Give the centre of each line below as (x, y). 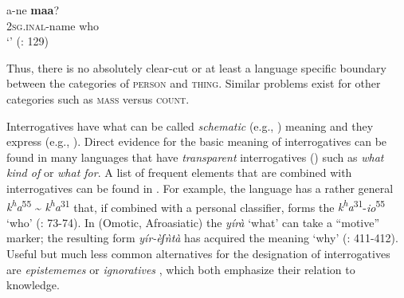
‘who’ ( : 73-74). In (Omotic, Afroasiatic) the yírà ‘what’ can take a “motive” (193, 222)
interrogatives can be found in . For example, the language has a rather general (200, 188)
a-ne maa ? (33, 10)
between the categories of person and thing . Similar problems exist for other (194, 83)
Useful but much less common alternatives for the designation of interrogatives (198, 253)
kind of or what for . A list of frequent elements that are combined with (179, 173)
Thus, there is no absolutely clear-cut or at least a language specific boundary (196, 67)
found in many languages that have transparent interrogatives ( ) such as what (195, 157)
